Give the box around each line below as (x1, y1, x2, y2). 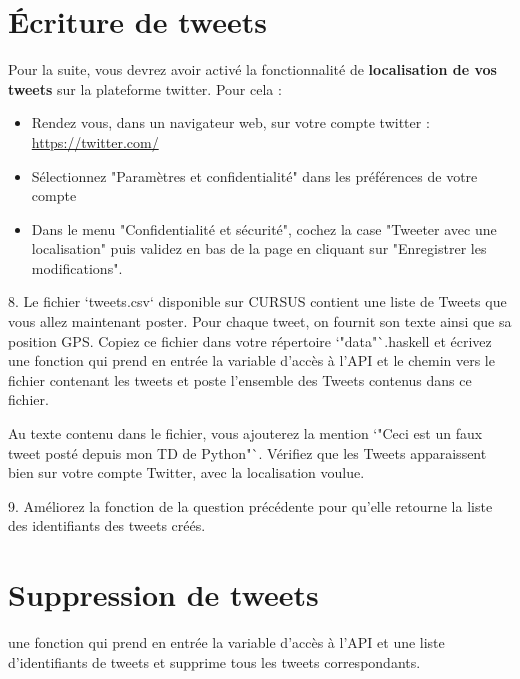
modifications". (31, 257, 123, 278)
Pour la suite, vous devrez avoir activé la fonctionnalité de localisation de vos (8, 59, 497, 80)
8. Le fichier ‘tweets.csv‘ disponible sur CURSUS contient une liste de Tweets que (8, 291, 507, 312)
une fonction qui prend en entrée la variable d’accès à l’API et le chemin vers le (8, 350, 495, 371)
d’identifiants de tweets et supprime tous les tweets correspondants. (8, 651, 421, 672)
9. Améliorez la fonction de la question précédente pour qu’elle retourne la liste (8, 495, 493, 516)
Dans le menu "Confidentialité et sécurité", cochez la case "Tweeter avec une (31, 218, 497, 239)
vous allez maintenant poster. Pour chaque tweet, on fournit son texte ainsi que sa (8, 311, 512, 332)
